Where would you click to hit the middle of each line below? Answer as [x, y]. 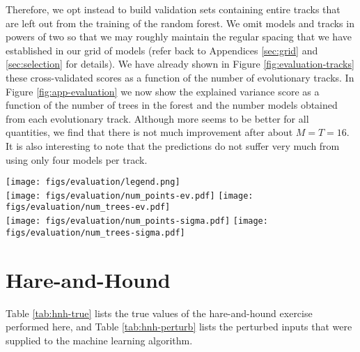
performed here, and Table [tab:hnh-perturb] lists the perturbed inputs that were [179, 327]
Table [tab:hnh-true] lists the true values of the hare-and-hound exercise [159, 313]
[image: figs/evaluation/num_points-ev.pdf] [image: [130, 196]
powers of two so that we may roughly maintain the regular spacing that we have [179, 37]
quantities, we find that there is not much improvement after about [149, 132]
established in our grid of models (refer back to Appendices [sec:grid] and [162, 50]
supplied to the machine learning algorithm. [99, 340]
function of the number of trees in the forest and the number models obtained [172, 105]
